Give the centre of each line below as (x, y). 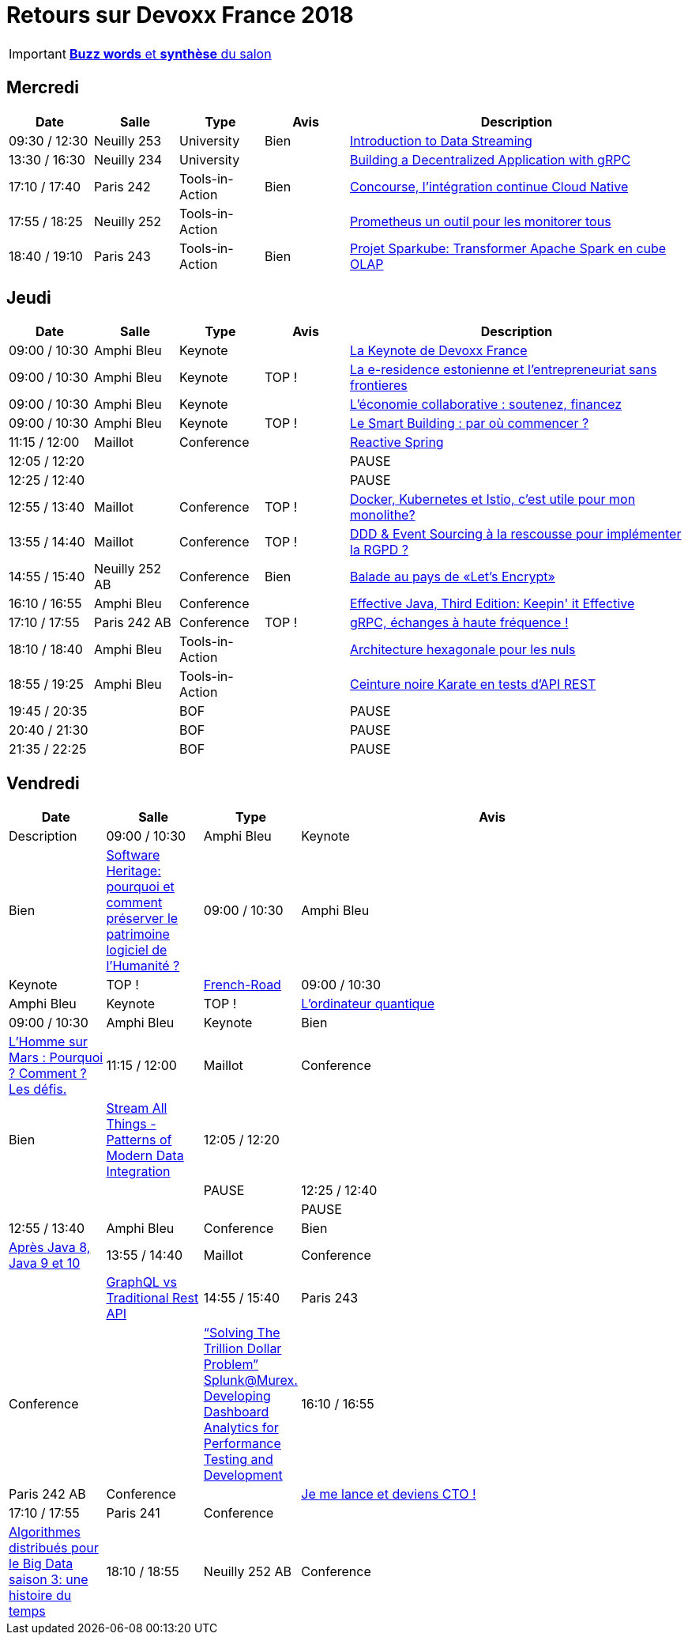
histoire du (40, 1596)
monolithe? (383, 515)
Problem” (231, 1365)
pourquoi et (140, 887)
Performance (242, 1444)
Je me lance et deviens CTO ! (389, 1494)
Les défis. (38, 1089)
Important (38, 53)
